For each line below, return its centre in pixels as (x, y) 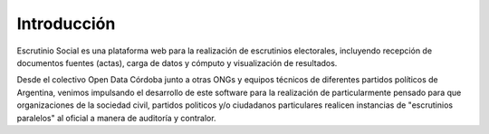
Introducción (66, 24)
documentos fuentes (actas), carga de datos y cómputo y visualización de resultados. (177, 62)
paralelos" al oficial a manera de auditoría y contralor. (116, 118)
